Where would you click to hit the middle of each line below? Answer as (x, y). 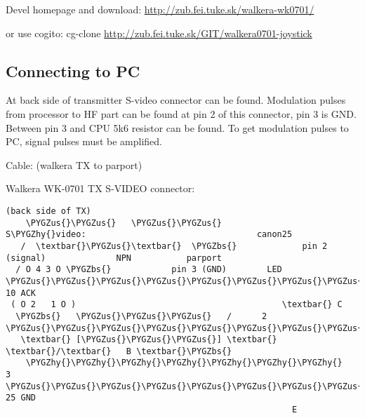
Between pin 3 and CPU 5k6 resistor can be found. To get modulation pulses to (177, 127)
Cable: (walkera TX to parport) (74, 164)
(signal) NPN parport (114, 258)
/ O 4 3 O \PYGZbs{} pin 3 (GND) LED (149, 270)
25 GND (21, 398)
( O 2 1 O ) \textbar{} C (177, 305)
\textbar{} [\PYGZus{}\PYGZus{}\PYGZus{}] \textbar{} (149, 340)
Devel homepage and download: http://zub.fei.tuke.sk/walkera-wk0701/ (160, 9)
